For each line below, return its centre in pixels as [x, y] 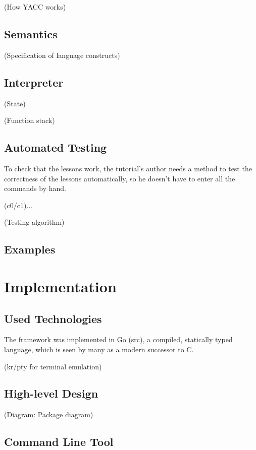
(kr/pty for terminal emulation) [53, 366]
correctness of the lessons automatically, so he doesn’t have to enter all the [120, 178]
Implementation [60, 286]
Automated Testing [56, 147]
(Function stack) [30, 120]
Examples [30, 249]
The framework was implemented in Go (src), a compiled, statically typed [118, 339]
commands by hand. [35, 188]
